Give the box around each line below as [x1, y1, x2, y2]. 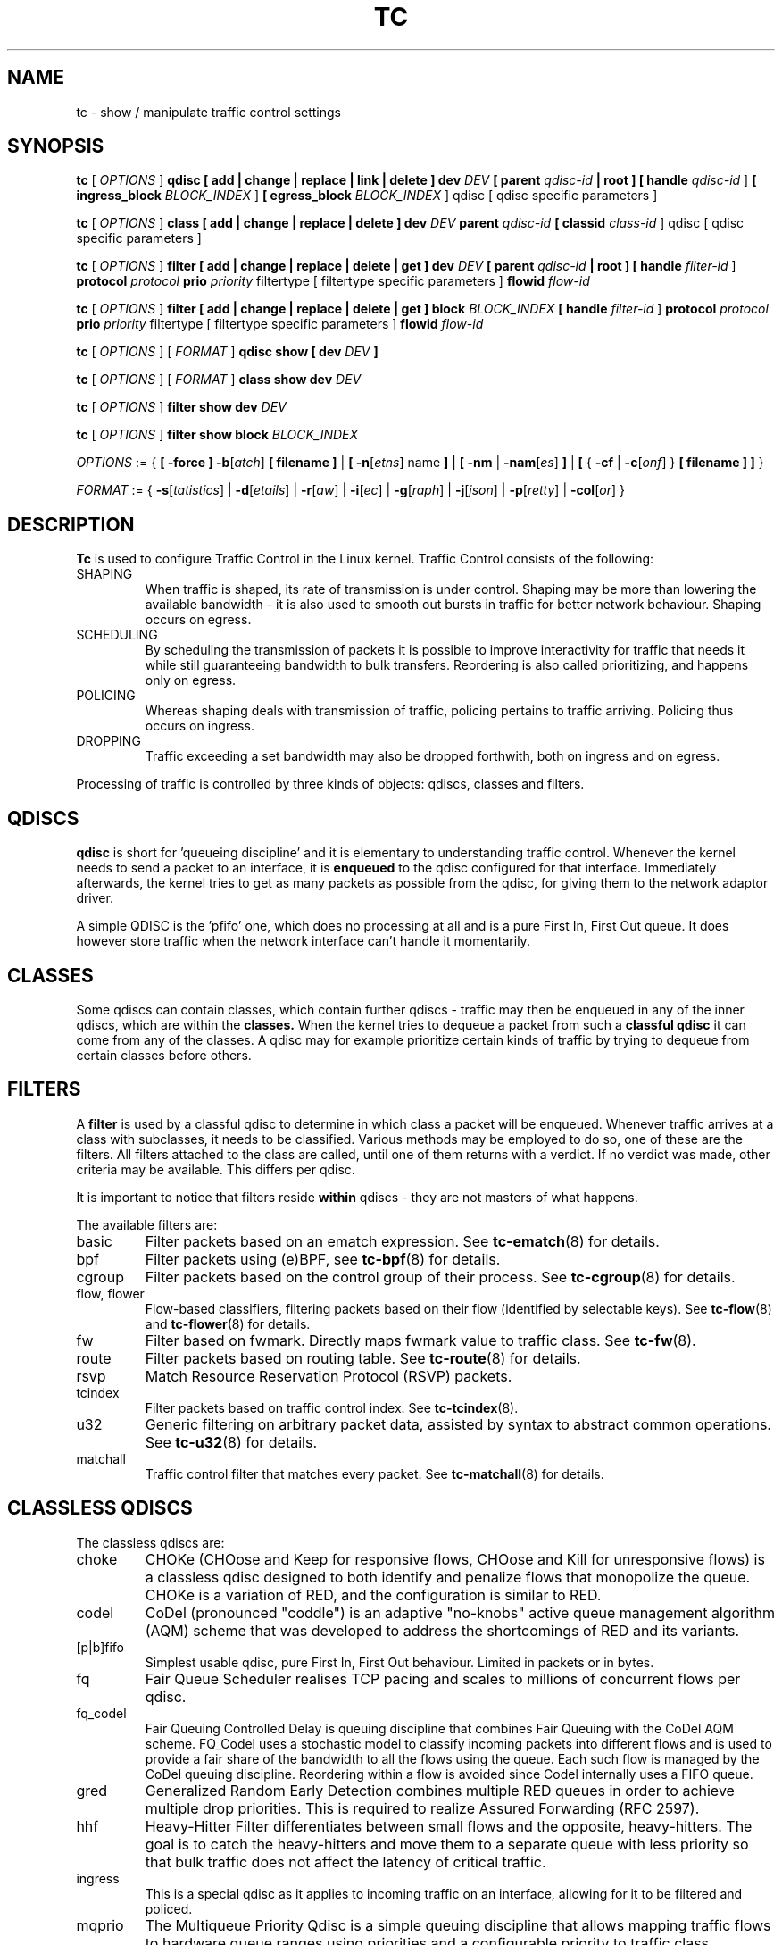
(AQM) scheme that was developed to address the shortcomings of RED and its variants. [145, 1621, 740, 1640]
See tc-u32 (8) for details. [145, 1432, 318, 1451]
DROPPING [76, 733, 141, 749]
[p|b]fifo [76, 1639, 124, 1655]
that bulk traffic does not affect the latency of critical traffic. [145, 1852, 546, 1871]
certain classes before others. [76, 1047, 252, 1063]
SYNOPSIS [7, 135, 104, 158]
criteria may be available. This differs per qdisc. [76, 1161, 355, 1177]
